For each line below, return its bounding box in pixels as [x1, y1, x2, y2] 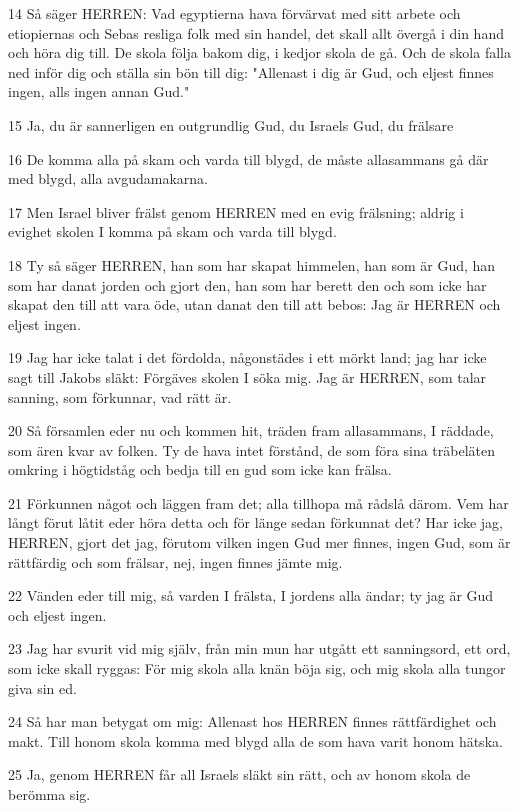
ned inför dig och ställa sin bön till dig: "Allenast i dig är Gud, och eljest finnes [8, 61, 494, 82]
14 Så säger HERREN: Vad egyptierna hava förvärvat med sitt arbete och [8, 3, 461, 23]
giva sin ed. [8, 677, 77, 698]
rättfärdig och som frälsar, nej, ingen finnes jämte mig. [8, 551, 343, 572]
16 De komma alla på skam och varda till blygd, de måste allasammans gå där [8, 148, 489, 169]
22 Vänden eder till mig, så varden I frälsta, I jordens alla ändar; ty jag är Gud [8, 585, 494, 606]
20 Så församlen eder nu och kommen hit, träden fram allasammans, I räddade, [8, 420, 494, 441]
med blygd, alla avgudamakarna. [8, 168, 208, 189]
